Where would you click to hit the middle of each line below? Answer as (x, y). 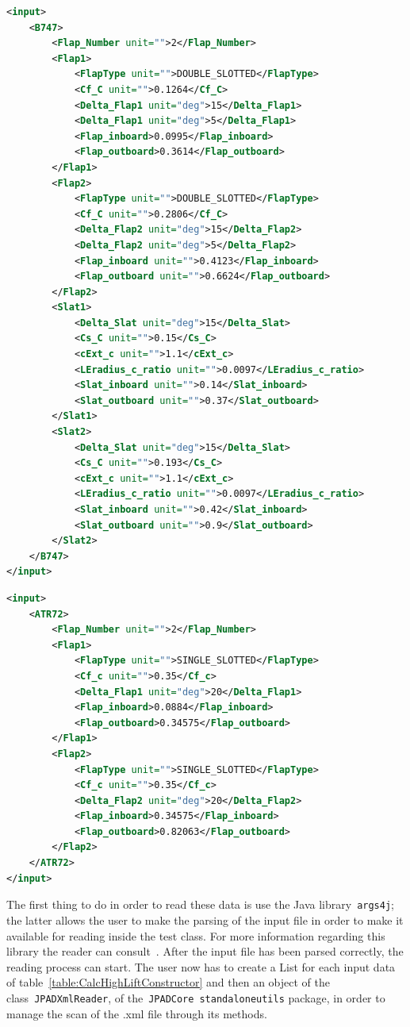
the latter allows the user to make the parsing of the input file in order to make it (205, 919)
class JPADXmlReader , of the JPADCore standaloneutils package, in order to (196, 997)
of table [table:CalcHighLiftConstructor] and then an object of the (168, 982)
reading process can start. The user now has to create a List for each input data (201, 966)
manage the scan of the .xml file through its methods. (137, 1013)
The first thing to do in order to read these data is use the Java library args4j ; (200, 904)
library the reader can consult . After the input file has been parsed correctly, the (205, 951)
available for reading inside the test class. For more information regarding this (196, 935)
